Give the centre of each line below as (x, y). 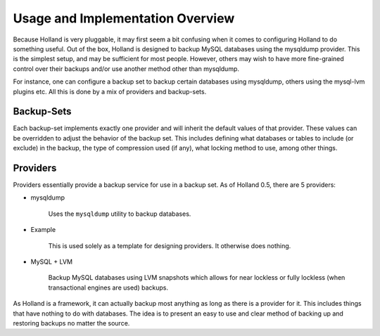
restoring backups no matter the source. (71, 323)
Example (43, 230)
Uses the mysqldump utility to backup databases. (120, 214)
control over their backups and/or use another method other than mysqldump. (126, 69)
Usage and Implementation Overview (124, 18)
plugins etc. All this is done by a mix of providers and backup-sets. (110, 91)
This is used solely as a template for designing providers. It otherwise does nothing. (170, 245)
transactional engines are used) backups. (108, 287)
